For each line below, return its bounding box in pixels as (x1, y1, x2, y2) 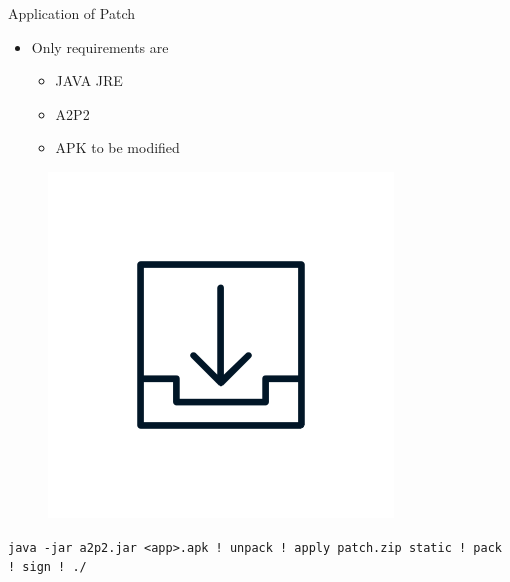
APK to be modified (55, 137, 180, 158)
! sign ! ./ (8, 560, 87, 575)
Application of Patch (8, 3, 135, 23)
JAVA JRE (55, 70, 123, 91)
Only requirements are (31, 36, 169, 57)
